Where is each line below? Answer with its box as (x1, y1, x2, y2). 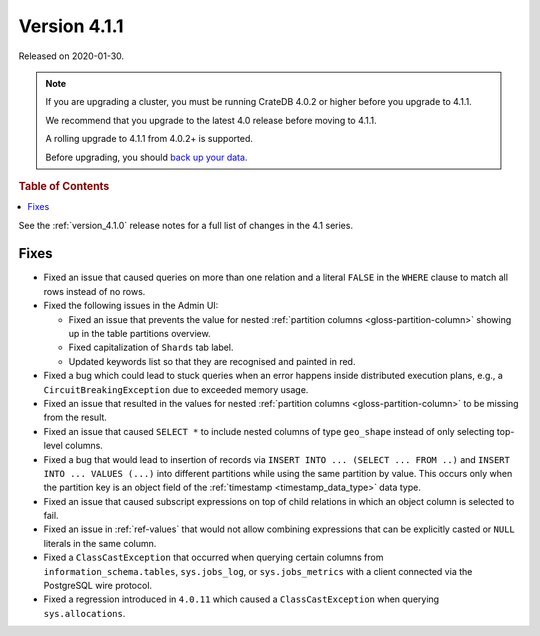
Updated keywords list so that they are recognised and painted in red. (68, 355, 356, 367)
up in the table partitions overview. (68, 328, 211, 340)
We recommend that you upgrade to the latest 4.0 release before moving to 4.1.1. (45, 114, 377, 126)
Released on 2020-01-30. (18, 50, 125, 62)
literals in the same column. (43, 537, 157, 549)
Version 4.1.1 (18, 15, 124, 37)
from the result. (43, 411, 107, 424)
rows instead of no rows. (43, 285, 146, 297)
